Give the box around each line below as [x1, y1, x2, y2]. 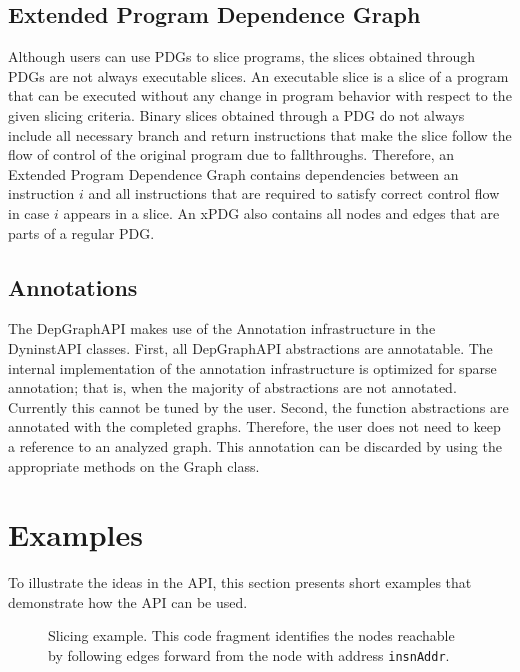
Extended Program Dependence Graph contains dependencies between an [8, 163, 459, 184]
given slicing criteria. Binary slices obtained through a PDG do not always [8, 104, 465, 125]
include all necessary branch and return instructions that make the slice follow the [8, 124, 512, 145]
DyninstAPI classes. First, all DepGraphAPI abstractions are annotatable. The [8, 337, 493, 358]
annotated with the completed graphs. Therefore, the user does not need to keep [8, 416, 501, 437]
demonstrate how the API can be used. [8, 591, 248, 612]
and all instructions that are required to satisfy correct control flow [88, 183, 500, 204]
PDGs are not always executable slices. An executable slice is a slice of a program [8, 65, 509, 86]
